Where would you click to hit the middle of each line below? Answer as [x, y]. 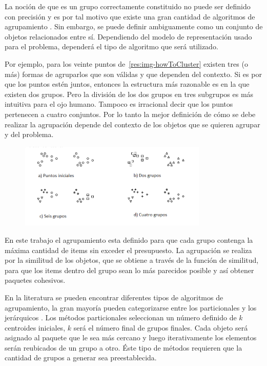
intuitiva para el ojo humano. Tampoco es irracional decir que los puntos [119, 104]
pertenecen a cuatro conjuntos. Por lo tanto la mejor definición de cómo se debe [130, 114]
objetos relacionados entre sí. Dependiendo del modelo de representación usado [128, 36]
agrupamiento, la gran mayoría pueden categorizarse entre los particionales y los [131, 307]
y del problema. [29, 134]
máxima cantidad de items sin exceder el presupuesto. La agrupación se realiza [128, 250]
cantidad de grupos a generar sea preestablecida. [81, 358]
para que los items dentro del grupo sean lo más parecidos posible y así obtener [129, 270]
